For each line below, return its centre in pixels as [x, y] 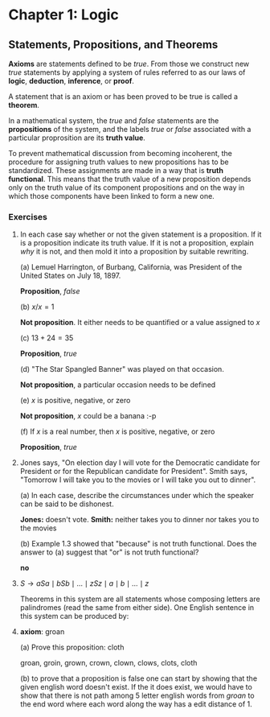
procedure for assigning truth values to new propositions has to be [119, 162]
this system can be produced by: [74, 616]
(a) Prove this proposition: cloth [72, 647]
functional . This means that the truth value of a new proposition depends [130, 179]
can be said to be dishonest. [67, 504]
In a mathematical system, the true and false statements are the [114, 121]
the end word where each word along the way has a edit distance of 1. [136, 704]
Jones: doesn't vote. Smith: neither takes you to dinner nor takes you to [139, 520]
